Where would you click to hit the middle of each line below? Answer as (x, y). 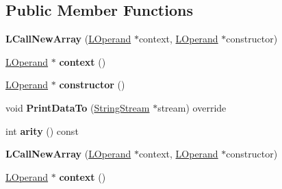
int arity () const (42, 130)
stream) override (192, 107)
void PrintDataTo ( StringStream (78, 107)
